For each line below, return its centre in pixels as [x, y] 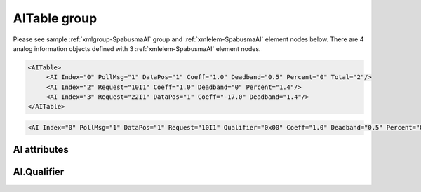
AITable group [55, 18]
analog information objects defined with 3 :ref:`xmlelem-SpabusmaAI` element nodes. [137, 48]
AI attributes [41, 150]
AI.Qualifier [39, 172]
